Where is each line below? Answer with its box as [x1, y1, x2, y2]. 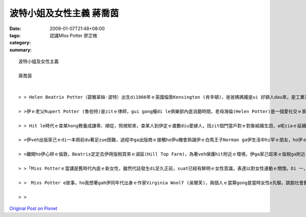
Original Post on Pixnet [9, 205, 58, 211]
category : [9, 40, 31, 46]
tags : [9, 32, 21, 38]
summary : [9, 46, 32, 53]
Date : [9, 25, 21, 32]
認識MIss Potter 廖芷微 [49, 32, 97, 38]
